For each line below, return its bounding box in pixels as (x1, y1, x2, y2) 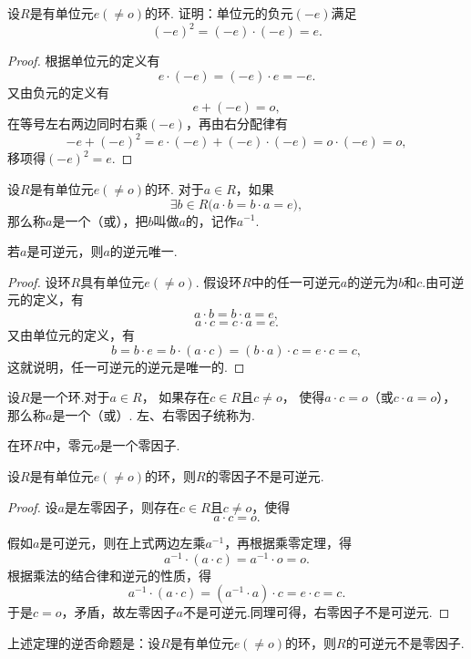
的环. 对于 (145, 179, 204, 198)
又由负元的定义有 (7, 82, 109, 101)
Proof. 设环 (7, 272, 71, 291)
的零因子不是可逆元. (205, 466, 324, 485)
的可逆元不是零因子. (345, 633, 465, 652)
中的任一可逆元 (251, 272, 341, 291)
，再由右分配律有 (185, 114, 288, 133)
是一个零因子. (99, 436, 180, 455)
